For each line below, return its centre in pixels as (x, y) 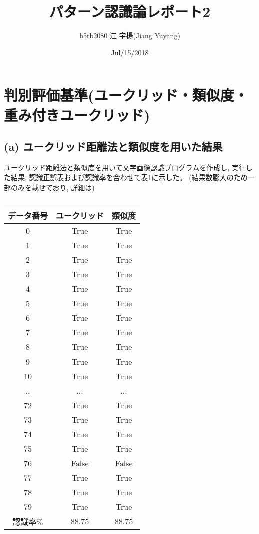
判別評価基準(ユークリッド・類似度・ (126, 95)
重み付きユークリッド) (77, 115)
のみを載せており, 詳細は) (53, 187)
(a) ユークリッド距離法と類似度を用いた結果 (113, 147)
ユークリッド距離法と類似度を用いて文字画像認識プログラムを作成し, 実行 (125, 167)
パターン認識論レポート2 (130, 11)
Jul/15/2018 (130, 52)
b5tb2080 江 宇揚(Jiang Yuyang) (130, 35)
